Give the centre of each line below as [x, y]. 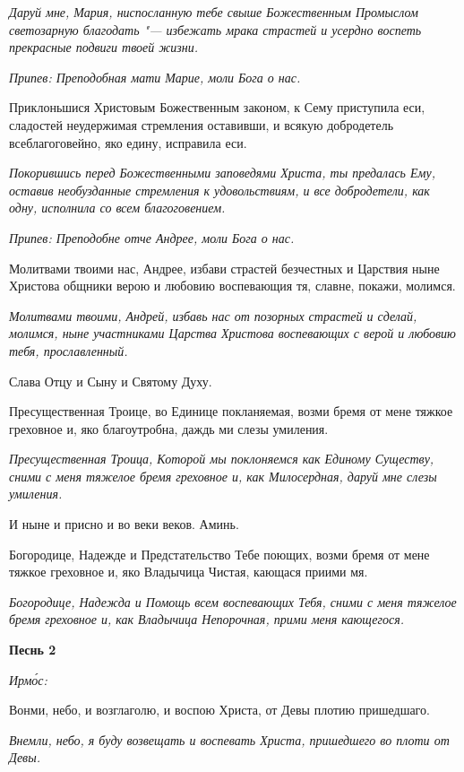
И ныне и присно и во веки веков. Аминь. [124, 524]
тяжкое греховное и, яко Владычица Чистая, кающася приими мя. [189, 572]
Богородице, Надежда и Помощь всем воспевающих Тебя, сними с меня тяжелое [233, 601]
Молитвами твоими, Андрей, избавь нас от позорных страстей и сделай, [213, 315]
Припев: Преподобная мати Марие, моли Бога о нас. [155, 77]
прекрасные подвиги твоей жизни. [104, 47]
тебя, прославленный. [69, 350]
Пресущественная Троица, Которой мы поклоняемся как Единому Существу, [222, 459]
